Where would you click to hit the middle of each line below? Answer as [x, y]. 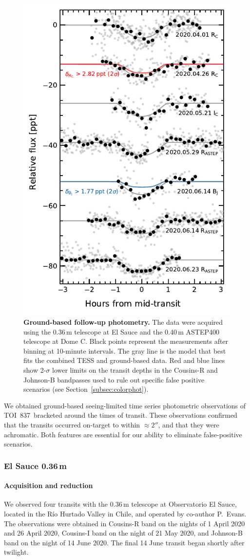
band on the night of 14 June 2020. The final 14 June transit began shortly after [124, 542]
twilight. [16, 552]
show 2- [35, 370]
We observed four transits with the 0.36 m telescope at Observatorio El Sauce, [120, 504]
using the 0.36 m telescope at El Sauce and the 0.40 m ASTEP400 [122, 331]
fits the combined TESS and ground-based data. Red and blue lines [124, 360]
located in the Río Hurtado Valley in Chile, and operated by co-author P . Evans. [125, 513]
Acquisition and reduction [48, 485]
